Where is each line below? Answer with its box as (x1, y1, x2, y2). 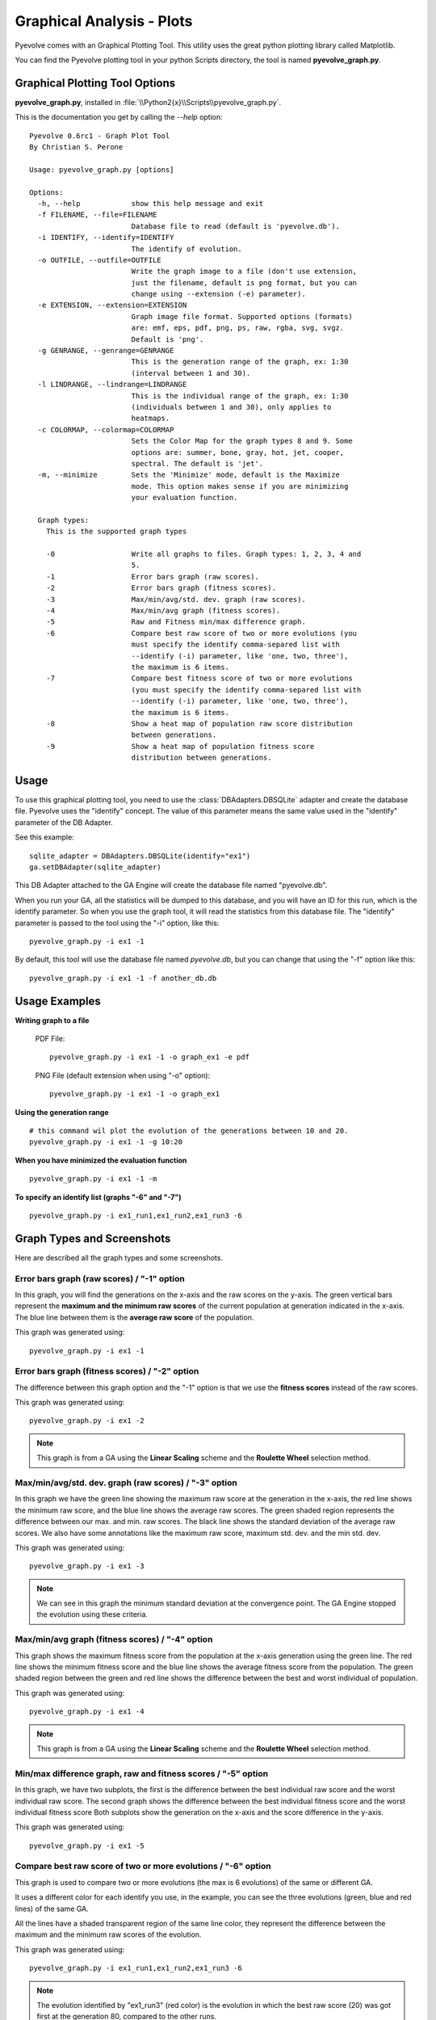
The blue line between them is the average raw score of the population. (15, 1312, 254, 1322)
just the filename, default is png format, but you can (131, 278, 358, 287)
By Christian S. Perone (29, 142, 124, 152)
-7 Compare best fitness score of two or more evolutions (45, 674, 353, 683)
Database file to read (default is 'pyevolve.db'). (131, 221, 341, 230)
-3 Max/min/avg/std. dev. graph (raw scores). (45, 595, 306, 604)
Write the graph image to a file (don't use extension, (131, 267, 358, 276)
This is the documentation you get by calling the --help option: (15, 112, 224, 122)
